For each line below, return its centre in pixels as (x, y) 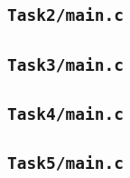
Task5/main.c (65, 163)
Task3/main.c (65, 64)
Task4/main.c (65, 114)
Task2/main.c (65, 15)
